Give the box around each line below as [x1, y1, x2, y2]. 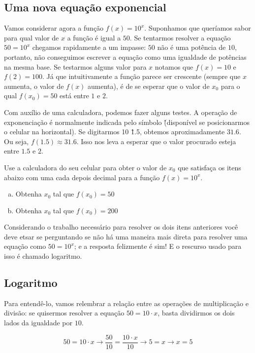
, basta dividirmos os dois [158, 308, 235, 318]
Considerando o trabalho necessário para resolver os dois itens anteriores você [4, 222, 238, 232]
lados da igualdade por [4, 317, 72, 328]
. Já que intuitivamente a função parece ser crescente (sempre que [42, 71, 241, 81]
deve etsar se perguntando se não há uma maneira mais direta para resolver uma [4, 231, 248, 241]
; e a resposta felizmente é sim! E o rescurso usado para [74, 241, 242, 251]
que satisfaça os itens [178, 162, 241, 172]
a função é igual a [67, 32, 121, 42]
